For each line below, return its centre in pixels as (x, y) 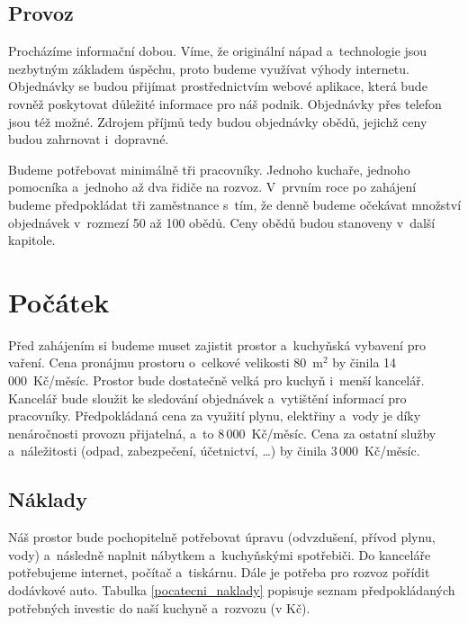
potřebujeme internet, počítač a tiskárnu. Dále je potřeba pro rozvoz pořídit (219, 572)
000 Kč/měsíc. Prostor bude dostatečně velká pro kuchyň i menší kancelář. (216, 380)
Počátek (59, 301)
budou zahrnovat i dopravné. (89, 139)
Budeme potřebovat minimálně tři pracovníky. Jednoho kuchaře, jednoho (209, 169)
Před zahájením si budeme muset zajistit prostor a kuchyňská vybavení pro (217, 344)
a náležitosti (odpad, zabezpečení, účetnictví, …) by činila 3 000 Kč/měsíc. (214, 451)
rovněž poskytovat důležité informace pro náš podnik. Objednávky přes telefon (225, 103)
